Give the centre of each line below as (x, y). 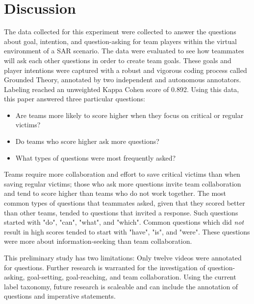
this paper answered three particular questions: (75, 99)
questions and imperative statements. (60, 296)
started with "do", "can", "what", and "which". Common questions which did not (124, 222)
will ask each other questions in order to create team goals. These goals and (118, 60)
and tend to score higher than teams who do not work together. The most (115, 193)
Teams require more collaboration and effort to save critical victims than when (122, 174)
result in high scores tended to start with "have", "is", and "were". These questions (127, 231)
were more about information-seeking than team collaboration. (98, 241)
